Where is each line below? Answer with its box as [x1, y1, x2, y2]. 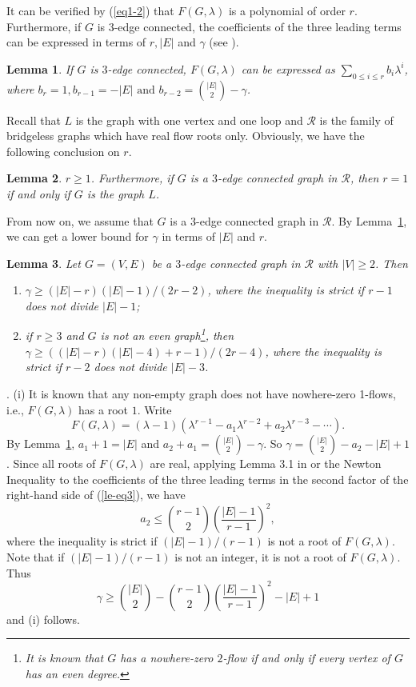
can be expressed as [241, 60, 335, 77]
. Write [137, 401, 172, 417]
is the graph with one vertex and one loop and [75, 111, 303, 128]
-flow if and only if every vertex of [222, 649, 390, 666]
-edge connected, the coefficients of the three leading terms [114, 18, 402, 34]
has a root [78, 401, 128, 417]
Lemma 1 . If [6, 60, 74, 77]
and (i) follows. [6, 610, 80, 627]
